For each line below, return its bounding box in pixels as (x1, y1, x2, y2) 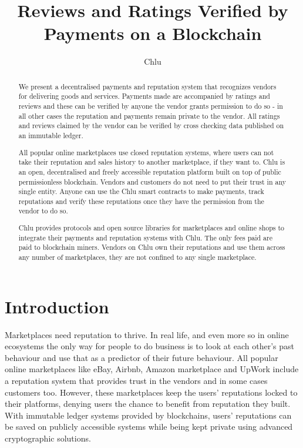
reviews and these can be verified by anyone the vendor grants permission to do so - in (18, 101, 283, 111)
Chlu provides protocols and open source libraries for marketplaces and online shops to (18, 223, 285, 233)
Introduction (5, 294, 109, 318)
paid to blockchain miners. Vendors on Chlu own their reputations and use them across (18, 242, 285, 252)
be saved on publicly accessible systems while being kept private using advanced (5, 420, 293, 433)
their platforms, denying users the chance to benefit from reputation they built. (5, 397, 291, 410)
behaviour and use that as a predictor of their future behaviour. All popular (5, 351, 278, 363)
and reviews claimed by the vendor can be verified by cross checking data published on (18, 121, 284, 131)
